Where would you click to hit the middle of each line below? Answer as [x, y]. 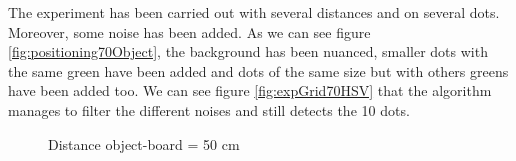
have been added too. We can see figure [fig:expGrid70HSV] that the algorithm [250, 90]
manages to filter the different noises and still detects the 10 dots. [209, 109]
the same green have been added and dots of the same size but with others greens [258, 70]
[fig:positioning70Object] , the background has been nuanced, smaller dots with [248, 51]
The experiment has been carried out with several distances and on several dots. [254, 12]
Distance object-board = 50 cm [144, 143]
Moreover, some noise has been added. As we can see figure [189, 31]
